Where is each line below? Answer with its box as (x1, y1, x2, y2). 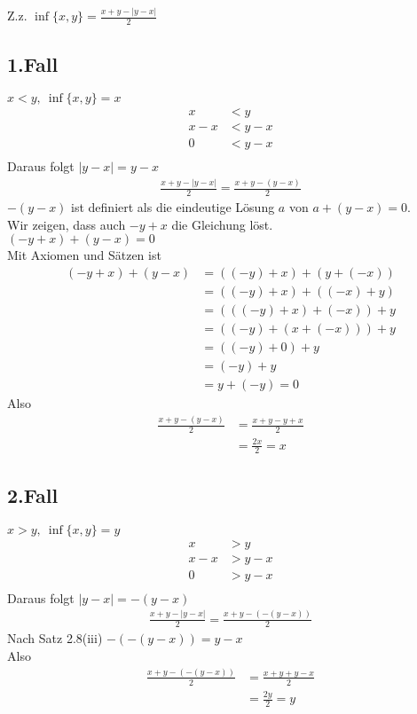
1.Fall (7, 50, 59, 77)
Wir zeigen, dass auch (7, 215, 126, 233)
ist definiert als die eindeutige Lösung (71, 198, 275, 216)
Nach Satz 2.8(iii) (7, 629, 103, 647)
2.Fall (7, 481, 59, 508)
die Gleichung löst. (171, 215, 273, 233)
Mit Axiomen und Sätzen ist (7, 246, 161, 264)
